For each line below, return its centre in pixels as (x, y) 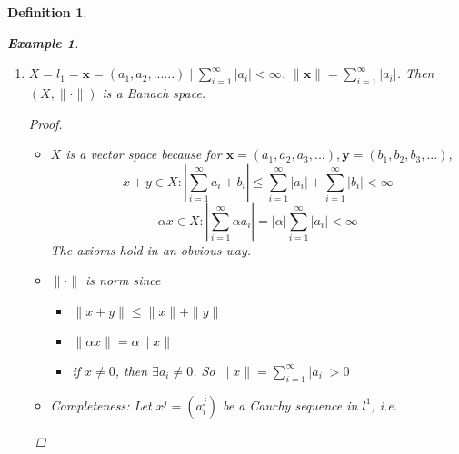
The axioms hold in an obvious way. (151, 249)
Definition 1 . (47, 12)
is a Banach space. (154, 92)
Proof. (45, 123)
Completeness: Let (101, 405)
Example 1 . (43, 42)
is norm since (123, 280)
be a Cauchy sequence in (290, 405)
